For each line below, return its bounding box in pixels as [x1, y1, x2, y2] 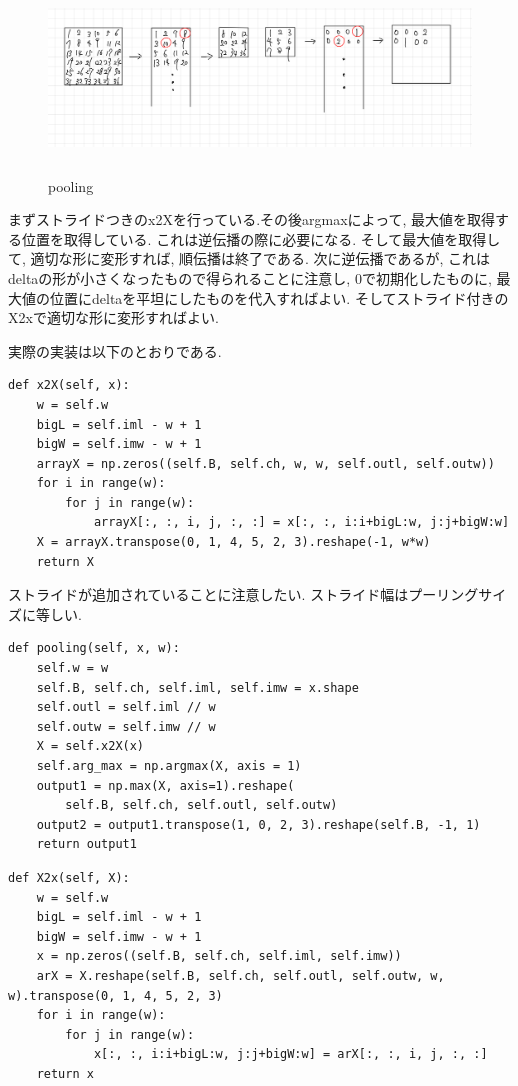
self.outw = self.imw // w [36, 719, 216, 734]
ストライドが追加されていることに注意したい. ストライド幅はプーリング [8, 584, 479, 605]
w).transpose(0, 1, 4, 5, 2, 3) [8, 988, 223, 1003]
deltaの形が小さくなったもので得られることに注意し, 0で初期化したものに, [8, 267, 492, 288]
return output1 [36, 837, 137, 852]
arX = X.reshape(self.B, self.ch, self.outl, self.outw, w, [36, 968, 445, 983]
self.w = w [36, 661, 109, 676]
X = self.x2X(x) [36, 739, 145, 754]
